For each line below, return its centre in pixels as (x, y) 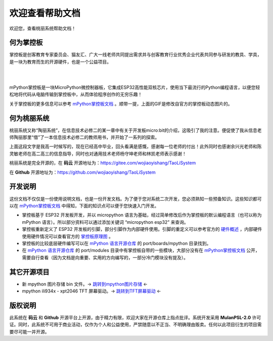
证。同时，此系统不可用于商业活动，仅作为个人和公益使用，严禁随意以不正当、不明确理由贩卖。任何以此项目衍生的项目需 (135, 325)
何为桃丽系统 (29, 118)
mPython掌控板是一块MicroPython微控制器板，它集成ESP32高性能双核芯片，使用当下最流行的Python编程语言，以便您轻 (135, 87)
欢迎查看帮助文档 (45, 13)
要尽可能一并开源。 (29, 331)
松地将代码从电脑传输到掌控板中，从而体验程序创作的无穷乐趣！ (76, 94)
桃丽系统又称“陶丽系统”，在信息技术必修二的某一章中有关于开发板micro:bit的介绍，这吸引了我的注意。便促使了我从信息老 (135, 130)
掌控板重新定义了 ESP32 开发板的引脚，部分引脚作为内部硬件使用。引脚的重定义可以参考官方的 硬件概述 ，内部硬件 (142, 229)
